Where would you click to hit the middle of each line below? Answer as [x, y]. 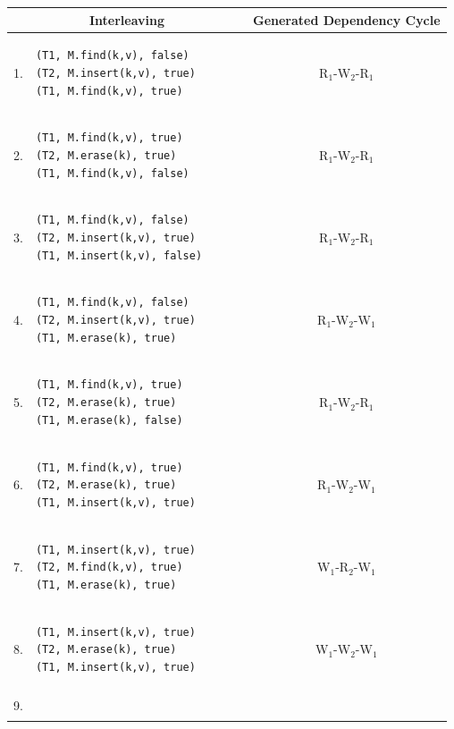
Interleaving [127, 19]
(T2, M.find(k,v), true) [109, 568]
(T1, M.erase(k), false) [109, 420]
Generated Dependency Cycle [347, 19]
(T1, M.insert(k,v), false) [119, 255]
